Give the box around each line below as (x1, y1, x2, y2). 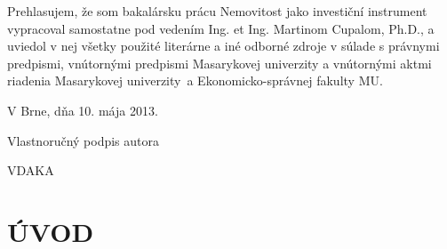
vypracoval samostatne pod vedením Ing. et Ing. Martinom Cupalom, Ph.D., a (7, 19, 435, 37)
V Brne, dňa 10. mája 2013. (7, 100, 158, 119)
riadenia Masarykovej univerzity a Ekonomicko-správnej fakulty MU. (7, 71, 383, 90)
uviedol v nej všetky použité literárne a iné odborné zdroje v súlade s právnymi (7, 36, 440, 55)
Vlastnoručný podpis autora (7, 131, 159, 149)
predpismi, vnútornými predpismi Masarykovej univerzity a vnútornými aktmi (7, 53, 432, 72)
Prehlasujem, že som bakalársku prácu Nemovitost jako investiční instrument (7, 2, 427, 20)
